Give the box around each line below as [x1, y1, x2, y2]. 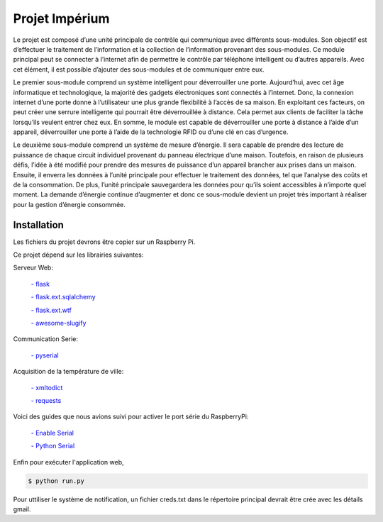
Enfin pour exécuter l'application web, [13, 457, 124, 466]
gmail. [13, 504, 31, 513]
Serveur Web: [13, 263, 53, 272]
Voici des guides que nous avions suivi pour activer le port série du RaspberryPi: [13, 412, 249, 421]
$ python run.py [28, 477, 85, 485]
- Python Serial [30, 442, 75, 450]
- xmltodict [30, 383, 63, 391]
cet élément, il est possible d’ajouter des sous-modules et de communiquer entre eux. [13, 65, 265, 74]
